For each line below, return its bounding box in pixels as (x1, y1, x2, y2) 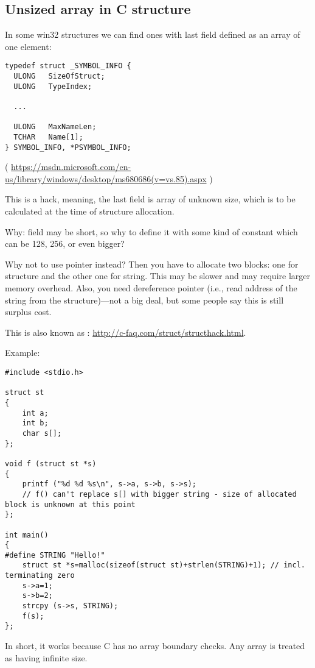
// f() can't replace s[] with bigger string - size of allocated (22, 489, 297, 499)
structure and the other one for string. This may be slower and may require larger (5, 269, 310, 282)
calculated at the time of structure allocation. (5, 205, 175, 218)
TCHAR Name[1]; (13, 132, 83, 141)
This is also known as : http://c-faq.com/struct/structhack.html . (5, 325, 246, 338)
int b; (22, 419, 49, 428)
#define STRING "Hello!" (5, 550, 105, 560)
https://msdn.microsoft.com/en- (11, 160, 131, 173)
